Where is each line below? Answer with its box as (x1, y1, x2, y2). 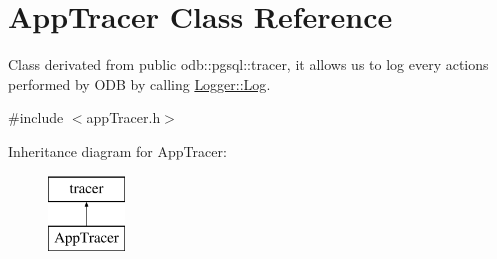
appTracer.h (86, 107, 161, 128)
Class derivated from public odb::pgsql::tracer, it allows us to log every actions (8, 54, 489, 75)
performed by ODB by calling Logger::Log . (8, 73, 271, 94)
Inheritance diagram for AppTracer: (8, 140, 227, 161)
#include (8, 107, 64, 128)
